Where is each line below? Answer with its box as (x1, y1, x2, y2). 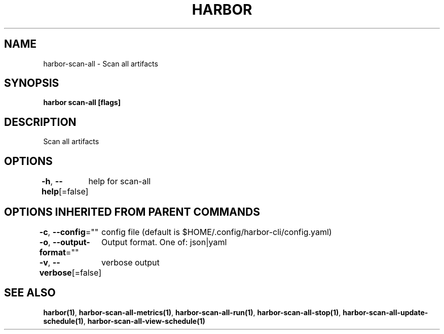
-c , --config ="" (39, 226, 99, 237)
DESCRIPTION (4, 115, 77, 128)
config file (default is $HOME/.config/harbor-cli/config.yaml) (101, 226, 332, 237)
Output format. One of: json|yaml (101, 237, 227, 247)
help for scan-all (88, 176, 151, 187)
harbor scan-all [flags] (43, 98, 121, 107)
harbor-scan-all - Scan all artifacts (43, 59, 158, 68)
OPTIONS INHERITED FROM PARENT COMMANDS (4, 205, 260, 218)
